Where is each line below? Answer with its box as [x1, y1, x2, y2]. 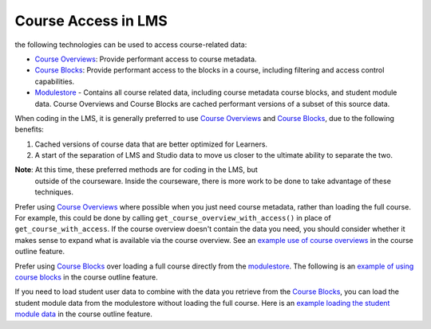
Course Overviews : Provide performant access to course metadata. [34, 54, 257, 64]
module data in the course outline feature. [14, 309, 153, 319]
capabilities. [34, 76, 75, 86]
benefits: [14, 124, 44, 135]
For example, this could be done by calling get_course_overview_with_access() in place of [14, 213, 331, 223]
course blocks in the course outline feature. [14, 272, 159, 282]
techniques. [34, 187, 73, 197]
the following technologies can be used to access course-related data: [14, 40, 247, 49]
